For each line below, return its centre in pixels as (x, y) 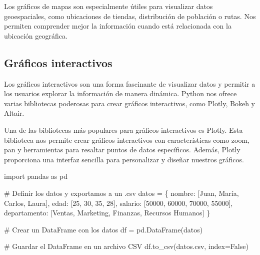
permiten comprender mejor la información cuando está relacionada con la (118, 26)
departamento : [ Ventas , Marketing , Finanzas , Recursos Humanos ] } (107, 213)
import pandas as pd (36, 176)
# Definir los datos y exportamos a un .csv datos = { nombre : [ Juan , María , (121, 193)
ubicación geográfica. (36, 35)
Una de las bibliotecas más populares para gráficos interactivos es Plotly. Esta (123, 130)
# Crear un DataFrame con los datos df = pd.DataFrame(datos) (103, 229)
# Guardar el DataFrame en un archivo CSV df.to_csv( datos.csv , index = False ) (126, 246)
